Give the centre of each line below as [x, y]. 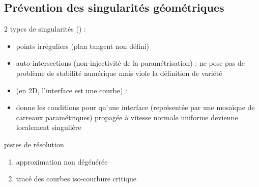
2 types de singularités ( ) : [45, 29]
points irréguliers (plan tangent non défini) [83, 46]
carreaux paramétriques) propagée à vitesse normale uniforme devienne [127, 117]
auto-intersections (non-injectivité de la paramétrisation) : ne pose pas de [131, 63]
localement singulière [49, 127]
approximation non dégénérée [62, 161]
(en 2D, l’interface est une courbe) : [71, 90]
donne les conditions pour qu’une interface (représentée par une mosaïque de [135, 107]
